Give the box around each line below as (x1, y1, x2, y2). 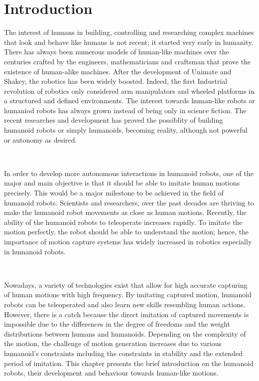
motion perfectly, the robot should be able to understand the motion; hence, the (4, 226, 249, 237)
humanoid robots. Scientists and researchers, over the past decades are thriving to (4, 197, 254, 207)
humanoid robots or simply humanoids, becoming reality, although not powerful (4, 125, 248, 135)
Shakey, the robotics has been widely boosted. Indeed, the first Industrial (4, 76, 228, 86)
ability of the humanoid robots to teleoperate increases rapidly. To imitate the (4, 216, 243, 227)
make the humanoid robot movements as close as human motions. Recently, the (4, 207, 247, 217)
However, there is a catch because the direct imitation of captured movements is (4, 309, 249, 319)
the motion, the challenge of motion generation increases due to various (4, 338, 222, 349)
